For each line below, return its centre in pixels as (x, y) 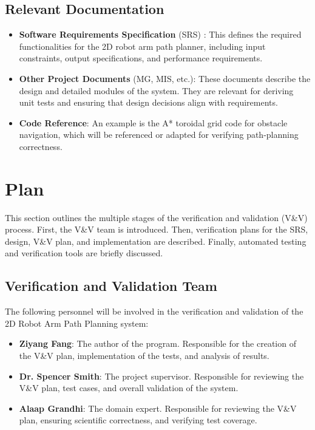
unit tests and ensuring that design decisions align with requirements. (148, 102)
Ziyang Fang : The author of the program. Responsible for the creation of (157, 343)
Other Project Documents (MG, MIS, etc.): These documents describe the (165, 78)
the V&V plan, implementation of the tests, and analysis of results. (144, 356)
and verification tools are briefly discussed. (84, 253)
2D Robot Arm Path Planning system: (77, 323)
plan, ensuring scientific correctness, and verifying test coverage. (138, 420)
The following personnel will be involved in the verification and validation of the (154, 311)
